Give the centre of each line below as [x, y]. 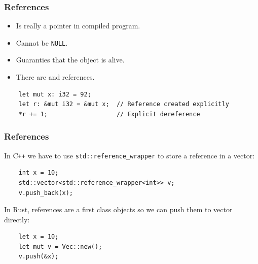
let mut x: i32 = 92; [55, 94]
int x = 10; [39, 173]
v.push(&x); [39, 257]
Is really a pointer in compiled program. [78, 26]
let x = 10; [39, 237]
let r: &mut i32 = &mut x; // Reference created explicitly [124, 104]
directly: [17, 219]
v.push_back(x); [46, 193]
